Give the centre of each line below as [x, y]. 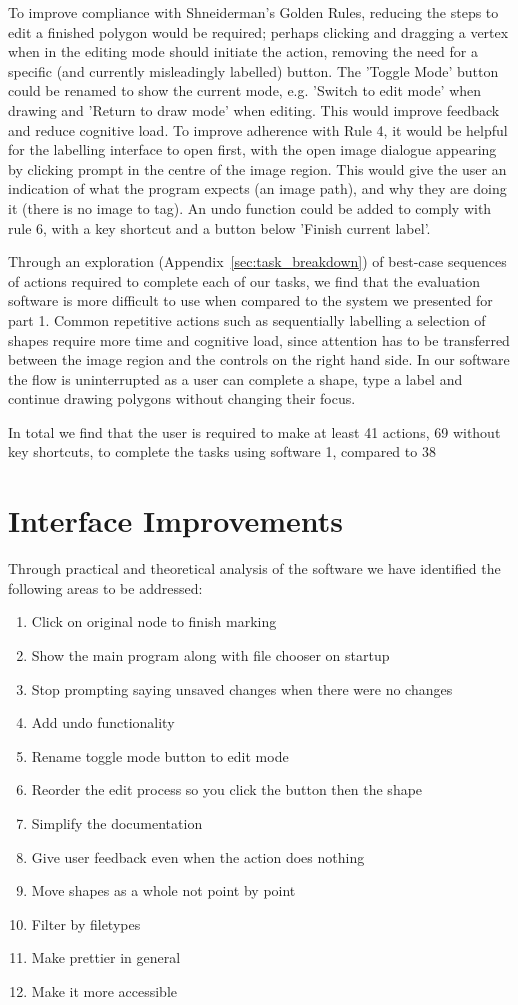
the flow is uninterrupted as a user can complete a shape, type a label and [235, 378]
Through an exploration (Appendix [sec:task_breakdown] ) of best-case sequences [257, 261]
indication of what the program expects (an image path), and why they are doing [257, 188]
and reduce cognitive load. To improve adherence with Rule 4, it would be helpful [258, 129]
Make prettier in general [106, 957]
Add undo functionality [103, 722]
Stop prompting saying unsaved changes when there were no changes [242, 688]
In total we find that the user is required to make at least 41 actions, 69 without [254, 431]
